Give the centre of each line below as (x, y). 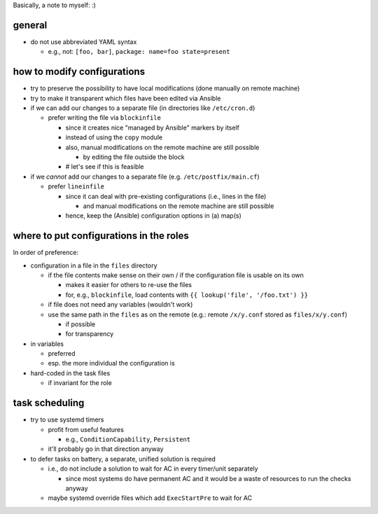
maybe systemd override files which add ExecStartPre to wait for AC (150, 498)
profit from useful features (86, 429)
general (30, 25)
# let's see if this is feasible (105, 167)
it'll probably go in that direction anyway (106, 449)
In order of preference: (46, 253)
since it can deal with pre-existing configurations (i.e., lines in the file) (166, 196)
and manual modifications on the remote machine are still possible (178, 206)
